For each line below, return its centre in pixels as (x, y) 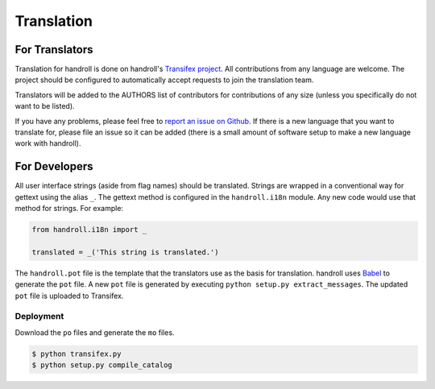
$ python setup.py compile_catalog (102, 365)
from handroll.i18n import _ (89, 230)
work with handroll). (48, 143)
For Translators (54, 50)
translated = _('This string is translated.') (125, 252)
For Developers (54, 166)
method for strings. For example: (69, 209)
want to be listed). (45, 106)
